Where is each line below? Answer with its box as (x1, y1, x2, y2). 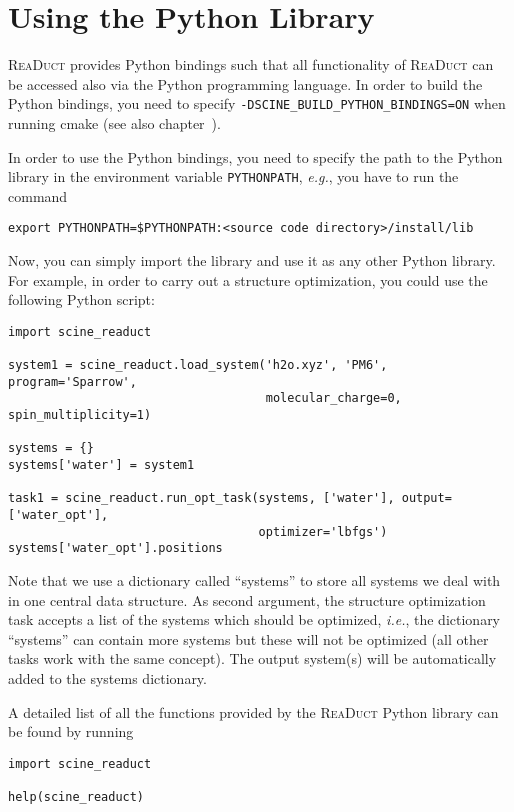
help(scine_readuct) (8, 790, 145, 805)
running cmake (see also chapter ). (8, 112, 221, 133)
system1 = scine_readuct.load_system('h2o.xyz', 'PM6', (8, 358, 388, 373)
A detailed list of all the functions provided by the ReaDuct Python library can (8, 701, 499, 722)
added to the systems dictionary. (8, 668, 207, 688)
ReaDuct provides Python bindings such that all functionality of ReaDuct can (8, 54, 494, 75)
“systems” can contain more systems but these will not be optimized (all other (8, 628, 489, 649)
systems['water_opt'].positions (8, 541, 223, 556)
